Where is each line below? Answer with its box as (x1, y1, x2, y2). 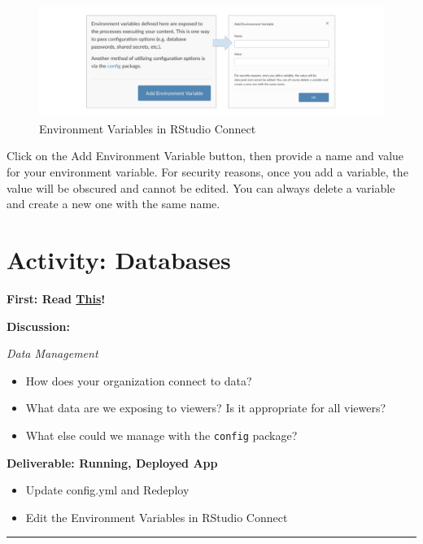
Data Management (7, 345, 98, 362)
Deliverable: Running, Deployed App (7, 454, 218, 471)
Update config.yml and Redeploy (25, 481, 190, 498)
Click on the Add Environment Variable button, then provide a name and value (7, 147, 404, 164)
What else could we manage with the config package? (25, 426, 298, 443)
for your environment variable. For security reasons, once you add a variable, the (7, 163, 408, 180)
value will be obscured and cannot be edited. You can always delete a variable (7, 179, 395, 196)
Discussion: (7, 317, 70, 334)
